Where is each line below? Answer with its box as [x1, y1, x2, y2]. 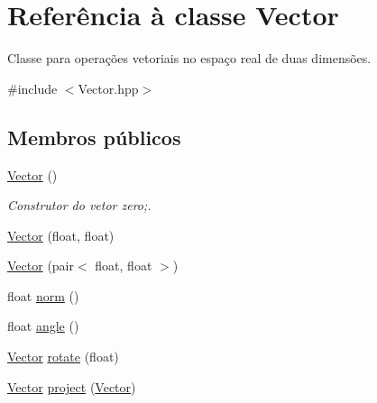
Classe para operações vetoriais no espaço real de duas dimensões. [7, 49, 372, 68]
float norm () [7, 286, 79, 305]
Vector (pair [7, 256, 74, 275]
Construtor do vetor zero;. [7, 196, 152, 215]
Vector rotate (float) [7, 347, 119, 366]
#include [7, 78, 58, 97]
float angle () [7, 316, 79, 335]
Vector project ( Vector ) [7, 377, 136, 396]
